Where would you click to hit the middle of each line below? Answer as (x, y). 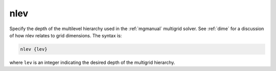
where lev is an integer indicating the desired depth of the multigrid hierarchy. (92, 62)
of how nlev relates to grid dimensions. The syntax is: (66, 35)
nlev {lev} (34, 49)
